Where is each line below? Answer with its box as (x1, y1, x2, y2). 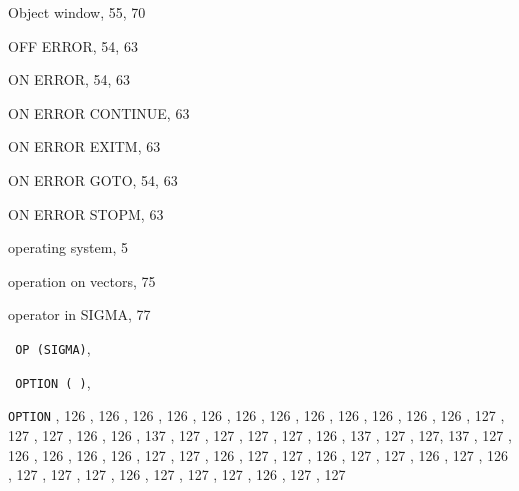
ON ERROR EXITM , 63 (8, 136, 161, 157)
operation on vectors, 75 (8, 270, 156, 291)
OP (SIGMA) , (15, 337, 91, 358)
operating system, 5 (8, 237, 128, 258)
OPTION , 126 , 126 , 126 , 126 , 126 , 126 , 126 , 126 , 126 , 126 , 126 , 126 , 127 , (8, 405, 505, 426)
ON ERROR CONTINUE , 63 (8, 102, 190, 123)
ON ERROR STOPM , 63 (8, 203, 164, 224)
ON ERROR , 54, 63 (8, 69, 131, 90)
